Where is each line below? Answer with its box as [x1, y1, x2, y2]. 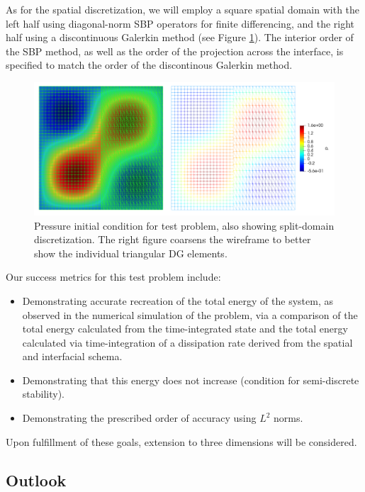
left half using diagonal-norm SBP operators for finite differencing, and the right [6, 16, 355, 30]
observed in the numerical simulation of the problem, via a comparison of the [22, 307, 358, 322]
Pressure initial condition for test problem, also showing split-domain [34, 218, 335, 233]
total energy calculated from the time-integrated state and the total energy [22, 321, 348, 336]
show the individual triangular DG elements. [34, 245, 228, 260]
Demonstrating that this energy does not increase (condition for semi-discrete [22, 372, 359, 387]
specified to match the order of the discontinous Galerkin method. [6, 57, 293, 72]
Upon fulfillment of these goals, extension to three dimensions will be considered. [6, 434, 357, 449]
